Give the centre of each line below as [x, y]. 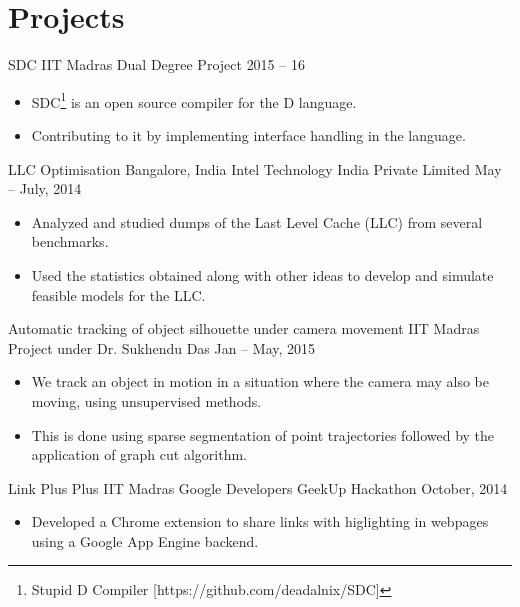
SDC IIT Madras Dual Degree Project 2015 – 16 [156, 64]
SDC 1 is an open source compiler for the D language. [194, 100]
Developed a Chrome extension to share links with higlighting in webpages [260, 521]
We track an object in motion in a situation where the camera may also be [260, 381]
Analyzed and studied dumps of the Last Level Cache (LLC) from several [257, 221]
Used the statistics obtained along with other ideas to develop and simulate [262, 274]
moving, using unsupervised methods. [146, 400]
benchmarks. [70, 241]
